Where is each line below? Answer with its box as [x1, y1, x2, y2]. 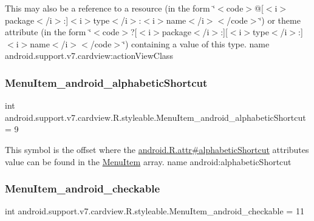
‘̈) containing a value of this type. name [123, 37, 270, 50]
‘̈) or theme [259, 13, 301, 26]
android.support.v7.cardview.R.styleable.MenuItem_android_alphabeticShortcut [5, 110, 306, 123]
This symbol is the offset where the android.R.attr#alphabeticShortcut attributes [5, 143, 309, 155]
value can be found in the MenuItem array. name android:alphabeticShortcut [5, 155, 292, 168]
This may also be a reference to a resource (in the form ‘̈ [5, 2, 216, 14]
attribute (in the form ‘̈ [5, 25, 92, 38]
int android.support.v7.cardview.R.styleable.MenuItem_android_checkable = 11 [5, 205, 304, 217]
